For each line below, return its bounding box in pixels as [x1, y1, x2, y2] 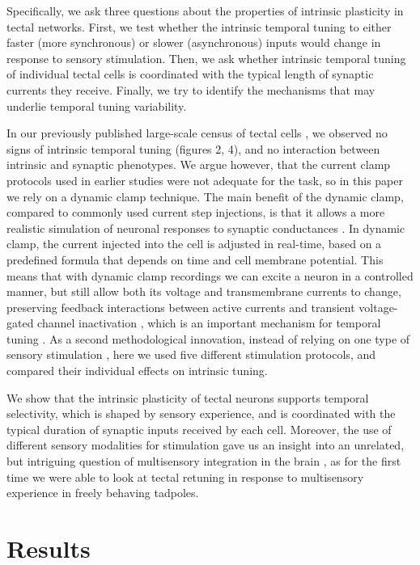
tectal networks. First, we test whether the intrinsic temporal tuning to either [6, 18, 392, 35]
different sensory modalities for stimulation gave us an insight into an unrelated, [6, 436, 405, 453]
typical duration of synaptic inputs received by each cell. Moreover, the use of [6, 420, 392, 437]
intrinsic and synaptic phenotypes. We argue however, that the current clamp [6, 156, 391, 173]
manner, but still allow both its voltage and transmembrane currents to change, [6, 283, 401, 300]
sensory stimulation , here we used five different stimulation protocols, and [6, 346, 376, 363]
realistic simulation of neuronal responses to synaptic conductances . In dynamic [6, 219, 405, 236]
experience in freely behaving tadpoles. [6, 484, 199, 501]
